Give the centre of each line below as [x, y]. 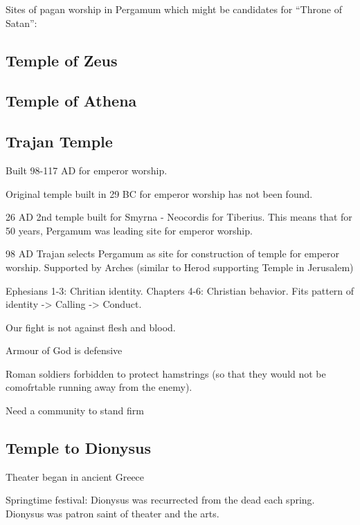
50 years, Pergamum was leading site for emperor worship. [129, 230]
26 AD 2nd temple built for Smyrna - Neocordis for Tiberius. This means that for [179, 217]
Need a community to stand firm [75, 411]
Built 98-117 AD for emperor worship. [87, 170]
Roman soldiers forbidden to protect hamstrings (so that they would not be [166, 373]
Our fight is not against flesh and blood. [91, 327]
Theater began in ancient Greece [75, 476]
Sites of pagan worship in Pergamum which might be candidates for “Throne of [174, 9]
